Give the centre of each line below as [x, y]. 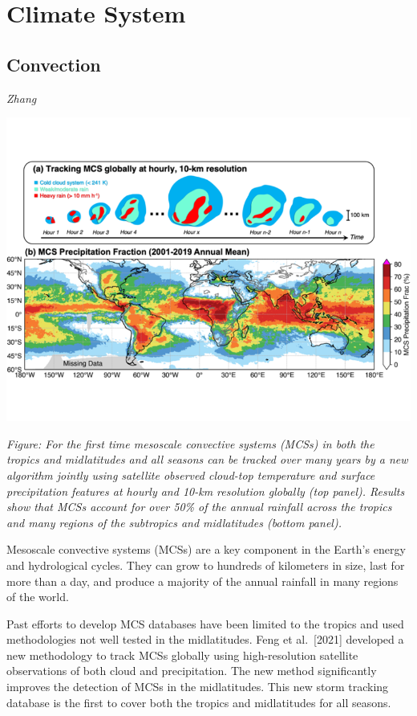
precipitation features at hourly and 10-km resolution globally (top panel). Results [206, 491]
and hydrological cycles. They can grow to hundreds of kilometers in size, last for [206, 565]
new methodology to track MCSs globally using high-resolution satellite [182, 655]
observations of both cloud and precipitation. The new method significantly [192, 671]
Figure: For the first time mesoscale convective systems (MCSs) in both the [190, 443]
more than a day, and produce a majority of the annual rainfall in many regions [202, 581]
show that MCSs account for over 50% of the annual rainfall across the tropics [199, 507]
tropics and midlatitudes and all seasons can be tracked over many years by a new [207, 459]
